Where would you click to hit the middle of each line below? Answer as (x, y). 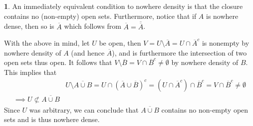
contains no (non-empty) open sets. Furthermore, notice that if (100, 16)
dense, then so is (29, 26)
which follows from (93, 26)
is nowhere (222, 16)
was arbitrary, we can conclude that (84, 109)
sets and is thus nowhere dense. (52, 119)
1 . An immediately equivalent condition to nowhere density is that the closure (124, 6)
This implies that (30, 72)
